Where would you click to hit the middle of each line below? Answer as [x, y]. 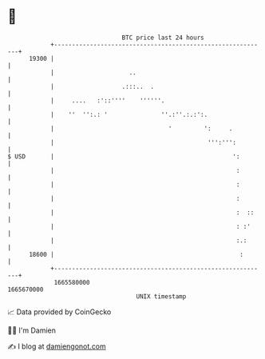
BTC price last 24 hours [163, 38]
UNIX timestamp [161, 296]
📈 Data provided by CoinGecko [59, 312]
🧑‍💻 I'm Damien [32, 330]
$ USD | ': [124, 156]
